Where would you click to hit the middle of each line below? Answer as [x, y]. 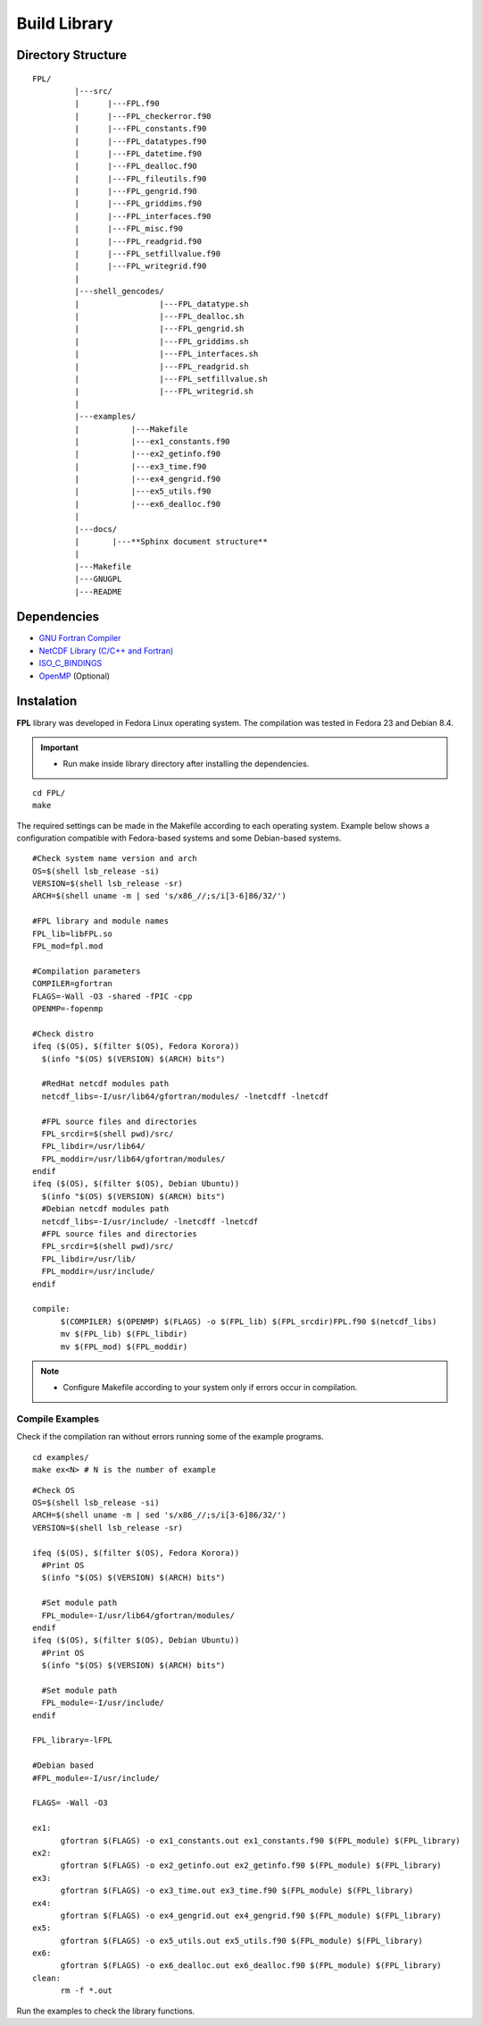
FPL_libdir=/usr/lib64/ [94, 1146]
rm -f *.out [87, 1991]
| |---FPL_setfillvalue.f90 [148, 254]
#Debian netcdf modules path [105, 1209]
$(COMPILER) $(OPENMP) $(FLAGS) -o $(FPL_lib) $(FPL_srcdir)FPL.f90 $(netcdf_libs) [249, 1321]
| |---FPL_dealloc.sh [159, 316]
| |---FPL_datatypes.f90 [141, 141]
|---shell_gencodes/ [120, 291]
